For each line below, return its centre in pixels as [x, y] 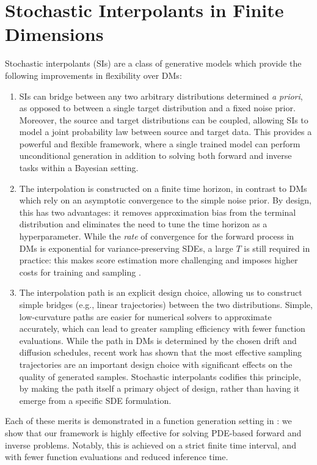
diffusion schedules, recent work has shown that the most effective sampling [160, 352]
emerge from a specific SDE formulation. [95, 400]
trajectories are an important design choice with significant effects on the [156, 364]
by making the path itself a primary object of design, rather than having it [159, 388]
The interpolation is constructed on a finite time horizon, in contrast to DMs [163, 188]
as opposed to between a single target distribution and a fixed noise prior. [157, 108]
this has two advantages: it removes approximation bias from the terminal [158, 212]
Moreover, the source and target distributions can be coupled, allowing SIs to [164, 119]
